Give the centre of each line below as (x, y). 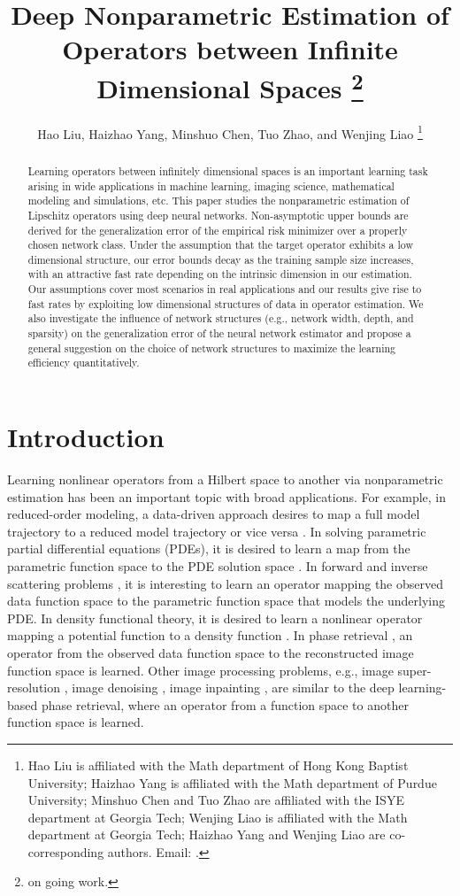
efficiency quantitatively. (84, 363)
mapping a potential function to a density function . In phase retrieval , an (210, 635)
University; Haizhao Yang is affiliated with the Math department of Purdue (232, 782)
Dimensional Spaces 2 (230, 85)
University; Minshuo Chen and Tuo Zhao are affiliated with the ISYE (216, 800)
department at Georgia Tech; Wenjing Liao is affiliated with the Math (218, 817)
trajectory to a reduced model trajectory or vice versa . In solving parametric (217, 531)
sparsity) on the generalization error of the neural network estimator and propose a (219, 333)
